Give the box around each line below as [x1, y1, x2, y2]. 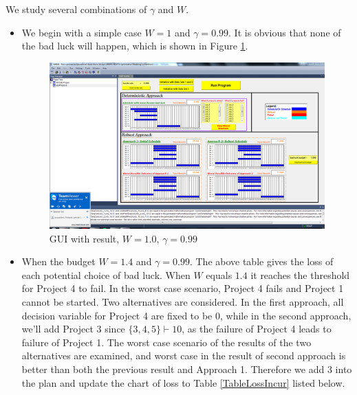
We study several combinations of [6, 2, 147, 16]
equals [206, 267, 232, 282]
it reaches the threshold [250, 267, 350, 282]
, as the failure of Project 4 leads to [182, 321, 332, 336]
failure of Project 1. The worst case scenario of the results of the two [21, 335, 312, 349]
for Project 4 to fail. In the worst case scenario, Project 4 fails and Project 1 [21, 281, 344, 295]
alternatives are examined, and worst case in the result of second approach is [21, 348, 346, 363]
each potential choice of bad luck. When [21, 267, 191, 282]
